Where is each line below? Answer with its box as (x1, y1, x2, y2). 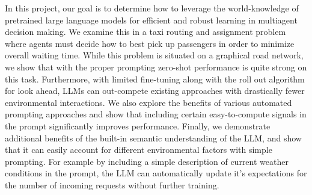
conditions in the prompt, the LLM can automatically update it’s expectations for (5, 167, 307, 179)
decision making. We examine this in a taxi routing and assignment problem (5, 25, 286, 38)
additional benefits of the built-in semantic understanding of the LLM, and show (5, 131, 302, 144)
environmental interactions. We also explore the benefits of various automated (5, 96, 292, 108)
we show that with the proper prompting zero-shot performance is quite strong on (5, 60, 307, 73)
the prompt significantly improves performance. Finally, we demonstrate (5, 119, 271, 132)
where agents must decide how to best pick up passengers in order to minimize (5, 37, 295, 49)
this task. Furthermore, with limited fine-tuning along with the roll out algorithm (5, 72, 305, 85)
